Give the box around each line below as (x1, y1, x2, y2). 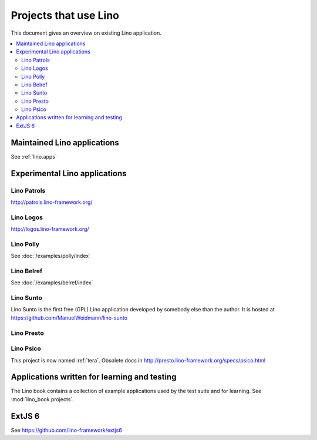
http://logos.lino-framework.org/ (11, 226, 89, 233)
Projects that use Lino (11, 9, 120, 22)
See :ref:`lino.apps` (11, 153, 57, 160)
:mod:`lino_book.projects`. (11, 395, 75, 402)
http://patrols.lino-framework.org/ (11, 199, 93, 206)
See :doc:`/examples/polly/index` (11, 253, 91, 260)
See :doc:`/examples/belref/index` (11, 279, 93, 286)
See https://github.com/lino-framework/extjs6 (11, 426, 123, 434)
